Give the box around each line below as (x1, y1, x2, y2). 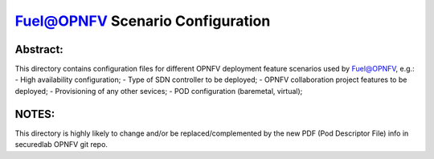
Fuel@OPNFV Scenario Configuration (14, 12, 271, 30)
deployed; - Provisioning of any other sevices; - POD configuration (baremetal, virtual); (14, 86, 303, 96)
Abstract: (14, 43, 63, 56)
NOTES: (14, 107, 55, 120)
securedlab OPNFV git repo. (14, 140, 108, 149)
